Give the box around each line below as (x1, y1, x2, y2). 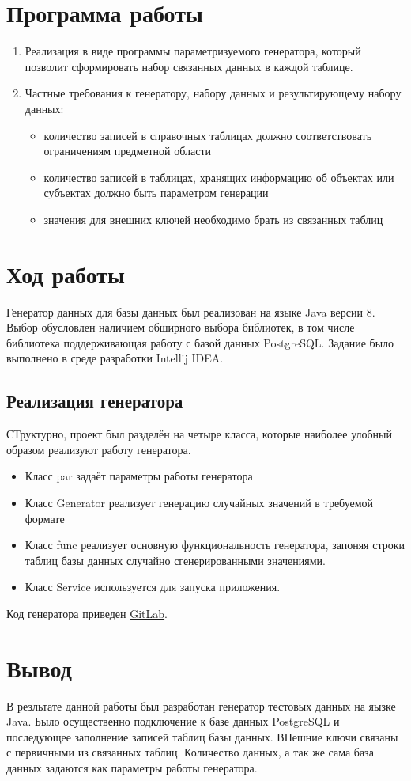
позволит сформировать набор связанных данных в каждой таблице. (25, 58, 353, 74)
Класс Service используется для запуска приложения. (25, 578, 281, 595)
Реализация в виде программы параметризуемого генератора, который (25, 43, 361, 59)
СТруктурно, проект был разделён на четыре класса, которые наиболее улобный (6, 426, 393, 442)
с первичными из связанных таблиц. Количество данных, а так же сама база (6, 744, 374, 760)
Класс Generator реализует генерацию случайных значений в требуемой (25, 494, 374, 510)
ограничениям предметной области (43, 142, 212, 159)
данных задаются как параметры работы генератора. (6, 760, 258, 776)
